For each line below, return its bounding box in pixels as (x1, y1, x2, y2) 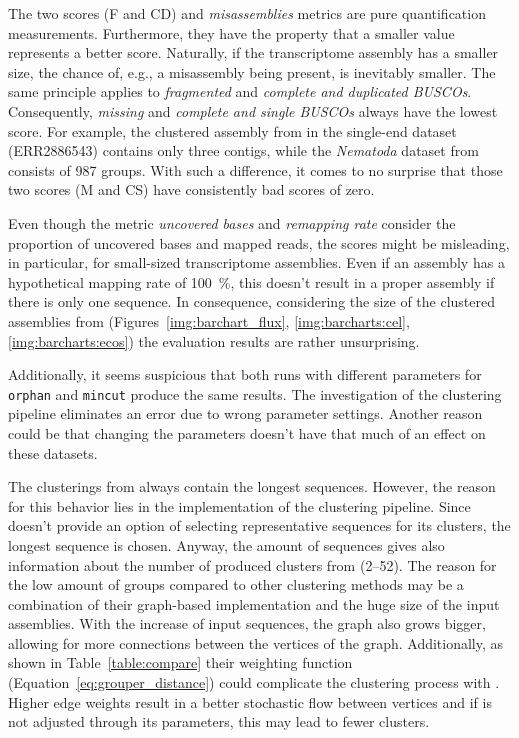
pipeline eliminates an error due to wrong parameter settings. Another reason (8, 403, 483, 424)
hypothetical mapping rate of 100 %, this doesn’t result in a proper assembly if (8, 271, 495, 292)
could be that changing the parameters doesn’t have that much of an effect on (8, 422, 486, 443)
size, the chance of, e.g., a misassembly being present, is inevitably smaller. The (8, 61, 496, 82)
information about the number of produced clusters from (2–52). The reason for (8, 554, 497, 575)
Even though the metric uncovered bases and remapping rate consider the (8, 212, 456, 233)
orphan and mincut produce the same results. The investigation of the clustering (8, 383, 502, 404)
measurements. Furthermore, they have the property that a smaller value (8, 22, 455, 43)
